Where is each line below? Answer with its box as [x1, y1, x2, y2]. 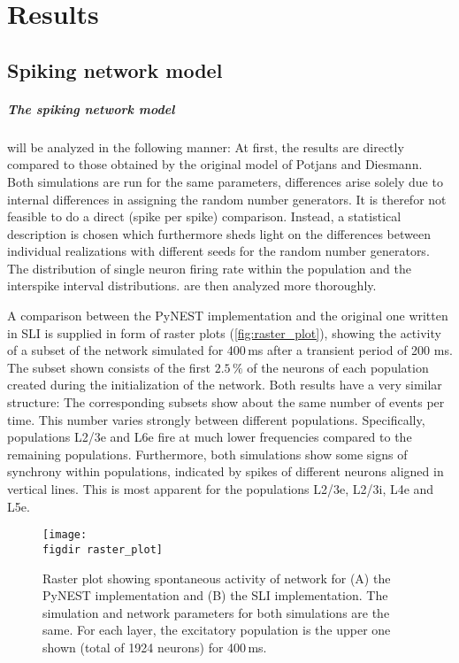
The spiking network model [7, 99, 175, 118]
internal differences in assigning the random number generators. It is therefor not [7, 189, 447, 208]
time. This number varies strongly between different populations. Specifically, [7, 410, 425, 428]
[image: [42, 528, 88, 542]
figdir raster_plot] [42, 543, 164, 556]
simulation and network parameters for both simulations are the [42, 603, 390, 621]
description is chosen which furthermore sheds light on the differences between [7, 224, 431, 243]
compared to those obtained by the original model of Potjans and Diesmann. [7, 155, 423, 173]
